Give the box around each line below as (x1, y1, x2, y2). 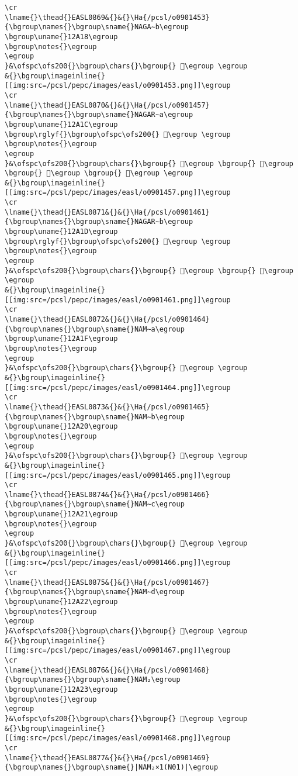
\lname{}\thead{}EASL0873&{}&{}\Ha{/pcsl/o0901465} (5, 402, 210, 411)
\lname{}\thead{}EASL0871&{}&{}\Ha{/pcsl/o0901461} (5, 208, 210, 216)
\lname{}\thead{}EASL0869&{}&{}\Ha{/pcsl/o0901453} (5, 13, 210, 22)
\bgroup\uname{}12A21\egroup (5, 510, 118, 519)
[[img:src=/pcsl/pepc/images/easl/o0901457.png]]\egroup (5, 188, 231, 197)
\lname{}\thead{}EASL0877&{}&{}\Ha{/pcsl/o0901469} (5, 753, 210, 762)
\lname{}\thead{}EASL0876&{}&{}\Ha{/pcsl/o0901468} (5, 665, 210, 674)
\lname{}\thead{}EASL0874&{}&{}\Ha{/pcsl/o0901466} (5, 490, 210, 499)
